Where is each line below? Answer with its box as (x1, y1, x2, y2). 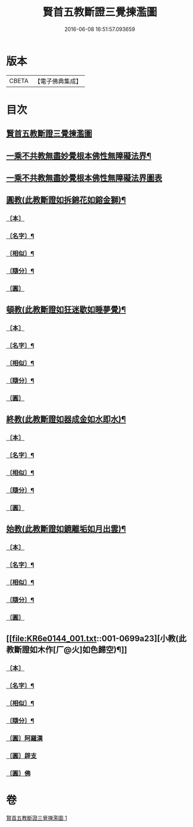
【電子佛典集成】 (34, 77, 82, 85)
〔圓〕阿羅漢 (6, 735, 43, 743)
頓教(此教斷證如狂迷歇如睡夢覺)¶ (6, 305, 126, 315)
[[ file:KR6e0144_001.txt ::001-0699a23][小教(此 (6, 634, 187, 644)
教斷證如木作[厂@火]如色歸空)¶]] (6, 645, 128, 655)
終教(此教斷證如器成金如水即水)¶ (6, 414, 126, 424)
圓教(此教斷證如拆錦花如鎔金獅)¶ (6, 195, 126, 205)
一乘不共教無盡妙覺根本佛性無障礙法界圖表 (6, 173, 162, 183)
